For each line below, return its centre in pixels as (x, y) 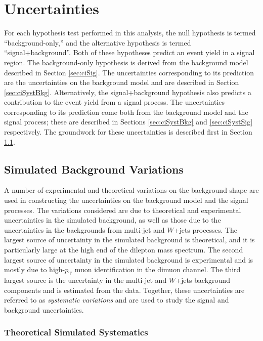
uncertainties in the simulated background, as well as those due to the (113, 220)
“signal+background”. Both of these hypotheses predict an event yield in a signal (129, 52)
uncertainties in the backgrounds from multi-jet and (84, 229)
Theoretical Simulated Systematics (76, 332)
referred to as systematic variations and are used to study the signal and (117, 300)
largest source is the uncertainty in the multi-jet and (85, 280)
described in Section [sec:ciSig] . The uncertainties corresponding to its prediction (129, 72)
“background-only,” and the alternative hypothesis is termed (98, 42)
